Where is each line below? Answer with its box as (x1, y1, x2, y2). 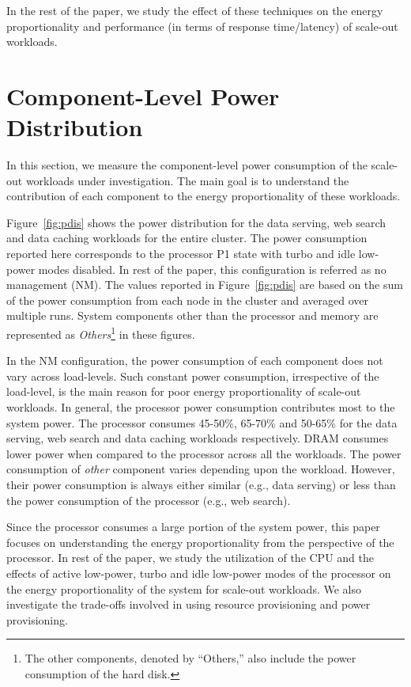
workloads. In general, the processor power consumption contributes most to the (6, 399, 395, 416)
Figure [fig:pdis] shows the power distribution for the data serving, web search (6, 214, 386, 230)
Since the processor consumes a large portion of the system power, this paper (6, 518, 380, 535)
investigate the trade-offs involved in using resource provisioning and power (6, 596, 371, 613)
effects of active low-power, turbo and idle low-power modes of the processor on (6, 565, 391, 581)
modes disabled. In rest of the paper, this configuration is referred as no (38, 260, 386, 277)
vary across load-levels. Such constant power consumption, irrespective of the (6, 367, 379, 384)
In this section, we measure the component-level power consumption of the (6, 157, 368, 173)
